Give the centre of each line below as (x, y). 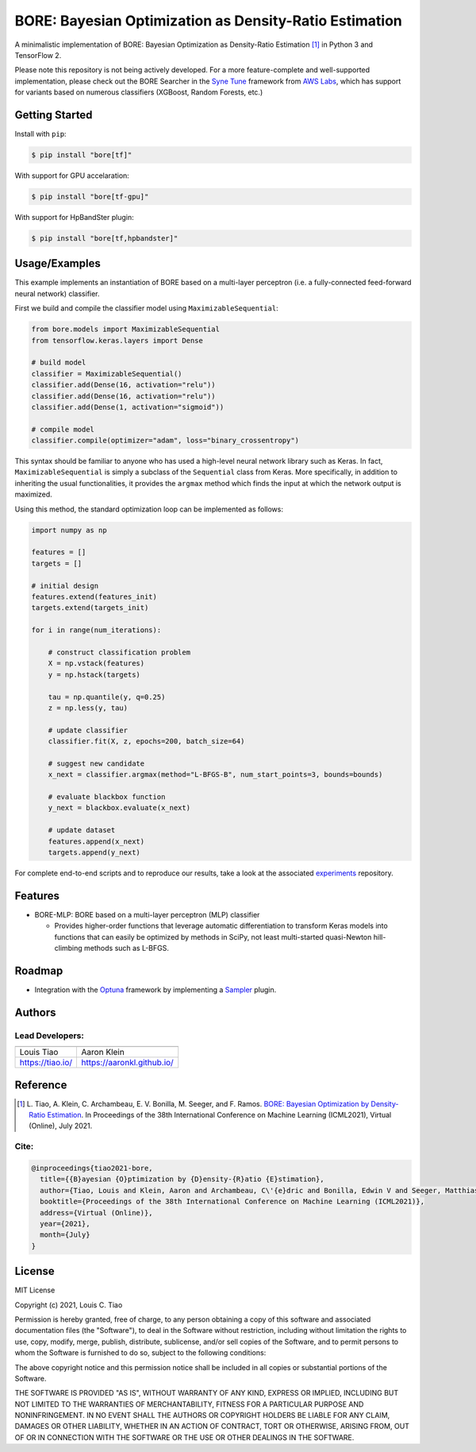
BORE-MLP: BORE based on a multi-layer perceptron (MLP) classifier (147, 914)
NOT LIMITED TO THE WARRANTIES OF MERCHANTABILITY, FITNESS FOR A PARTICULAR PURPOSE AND (189, 1404)
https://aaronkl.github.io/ (127, 1063)
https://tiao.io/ (46, 1063)
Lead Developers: (50, 1035)
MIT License (35, 1290)
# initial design (65, 585)
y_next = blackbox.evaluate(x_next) (119, 808)
